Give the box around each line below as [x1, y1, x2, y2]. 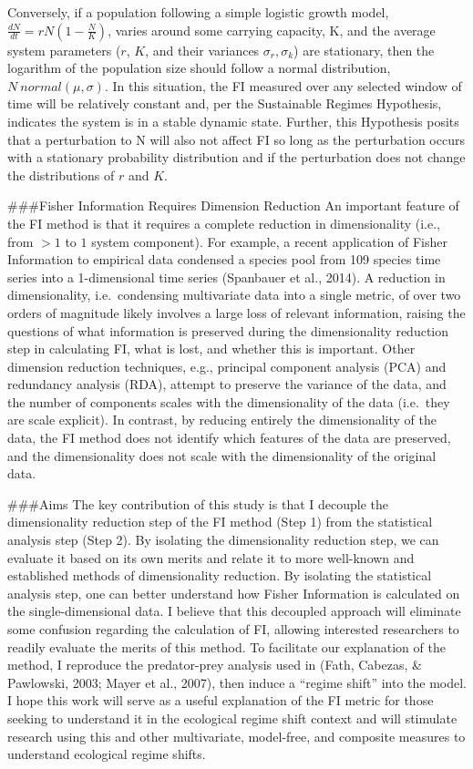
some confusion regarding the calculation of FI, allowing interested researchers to [7, 620, 459, 638]
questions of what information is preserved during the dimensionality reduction [7, 321, 449, 340]
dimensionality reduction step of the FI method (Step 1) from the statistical [7, 512, 433, 531]
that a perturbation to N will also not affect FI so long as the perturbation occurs [7, 129, 465, 149]
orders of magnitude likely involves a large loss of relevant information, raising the [7, 302, 466, 322]
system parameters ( [7, 40, 121, 59]
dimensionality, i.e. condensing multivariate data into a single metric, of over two [7, 285, 461, 304]
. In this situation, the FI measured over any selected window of [104, 76, 462, 95]
